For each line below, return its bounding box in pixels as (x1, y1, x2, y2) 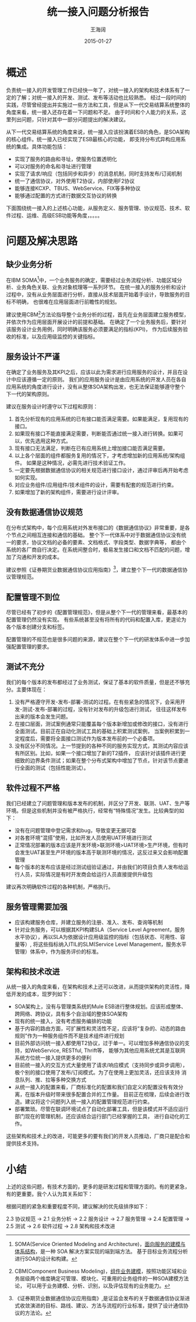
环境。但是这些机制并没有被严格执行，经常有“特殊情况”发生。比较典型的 (6, 807, 180, 814)
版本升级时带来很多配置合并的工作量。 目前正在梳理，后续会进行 (30, 1091, 185, 1098)
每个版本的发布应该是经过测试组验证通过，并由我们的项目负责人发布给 (14, 863, 184, 870)
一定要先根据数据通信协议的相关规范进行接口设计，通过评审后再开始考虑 (14, 466, 188, 473)
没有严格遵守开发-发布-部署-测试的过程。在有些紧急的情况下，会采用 (14, 698, 181, 705)
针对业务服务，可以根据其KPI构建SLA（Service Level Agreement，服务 (14, 926, 185, 933)
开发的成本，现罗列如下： (10, 990, 73, 998)
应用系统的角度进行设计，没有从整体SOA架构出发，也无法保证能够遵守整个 (6, 383, 185, 390)
